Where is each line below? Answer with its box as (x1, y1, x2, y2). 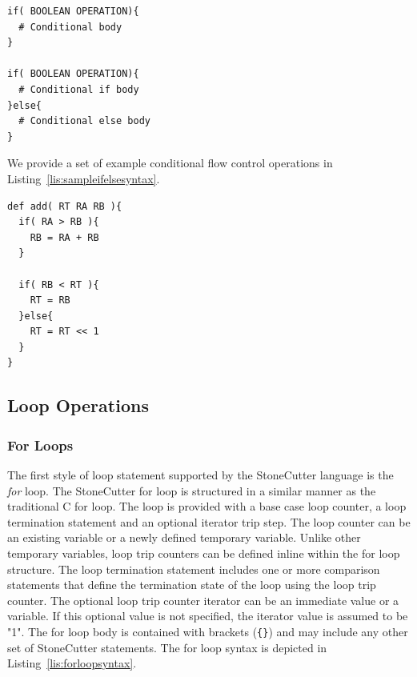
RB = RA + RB (30, 231, 99, 243)
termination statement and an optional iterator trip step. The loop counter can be (7, 513, 411, 530)
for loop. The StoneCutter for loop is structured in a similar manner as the (7, 482, 376, 499)
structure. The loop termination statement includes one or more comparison (7, 560, 380, 577)
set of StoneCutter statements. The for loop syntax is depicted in (7, 639, 327, 655)
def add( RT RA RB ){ (7, 200, 122, 212)
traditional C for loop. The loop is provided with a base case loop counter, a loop (7, 498, 407, 515)
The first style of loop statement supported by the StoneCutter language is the (7, 467, 394, 483)
